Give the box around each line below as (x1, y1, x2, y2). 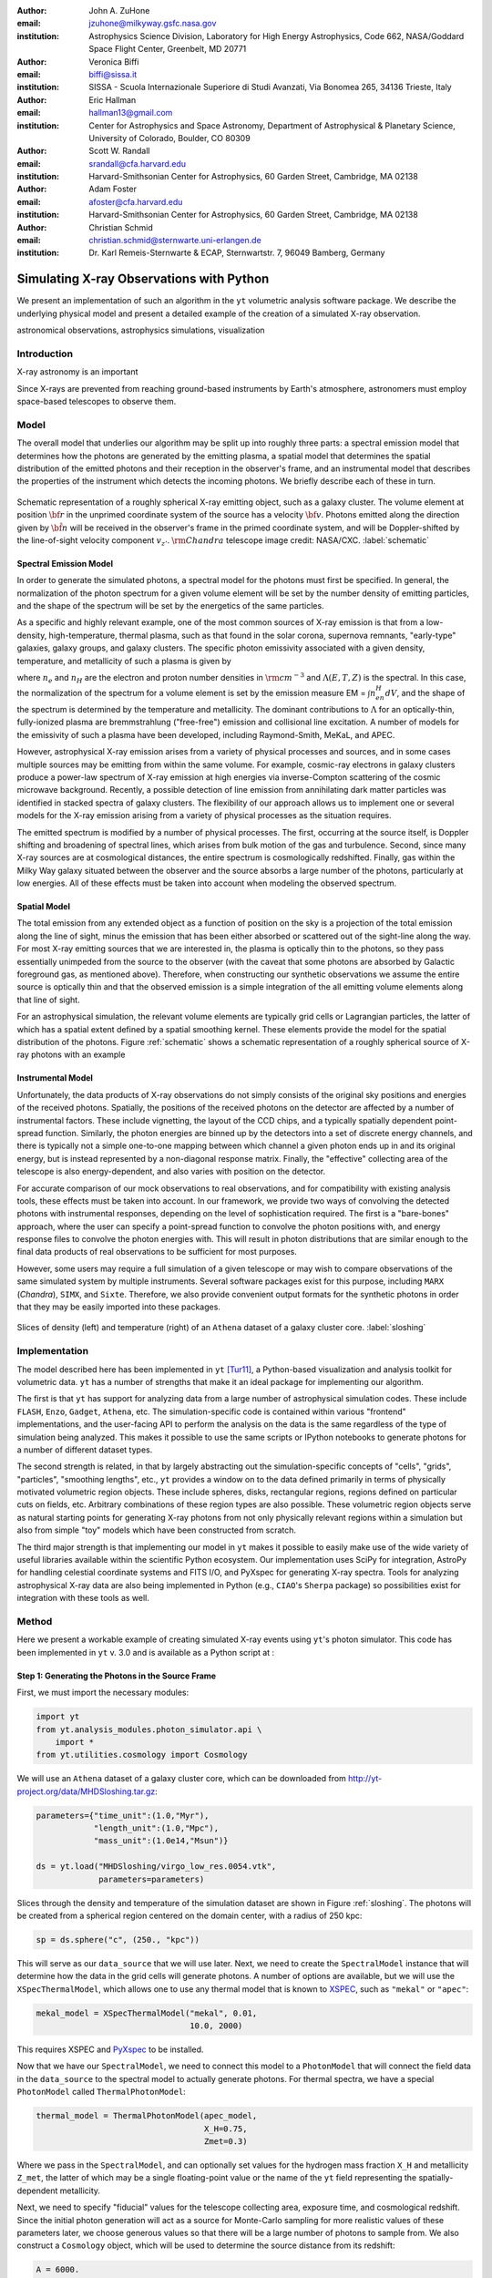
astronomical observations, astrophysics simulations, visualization (16, 324, 265, 336)
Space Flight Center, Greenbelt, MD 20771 (88, 44, 247, 55)
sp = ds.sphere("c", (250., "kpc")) (36, 1934, 200, 1945)
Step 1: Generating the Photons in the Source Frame (16, 1670, 217, 1681)
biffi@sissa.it (88, 68, 138, 79)
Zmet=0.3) (203, 2137, 248, 2147)
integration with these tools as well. (16, 1593, 150, 1604)
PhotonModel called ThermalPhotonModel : (16, 2087, 186, 2098)
